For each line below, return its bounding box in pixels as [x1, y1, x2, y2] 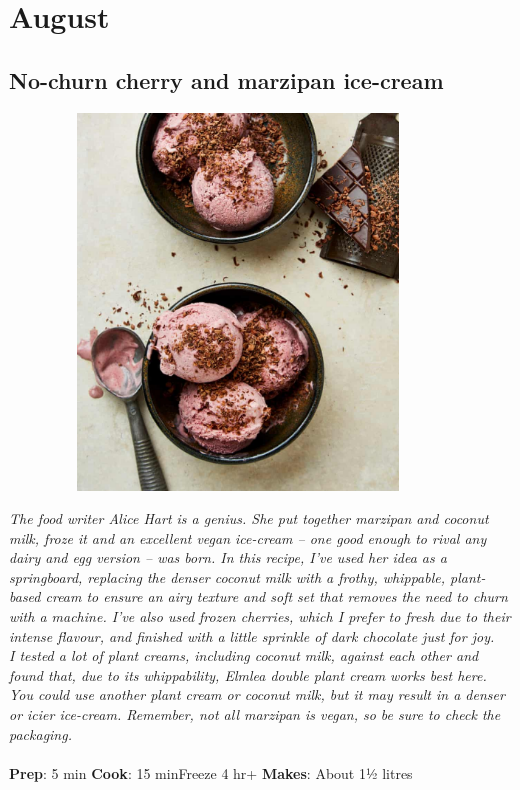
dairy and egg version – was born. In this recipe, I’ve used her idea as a [9, 547, 447, 568]
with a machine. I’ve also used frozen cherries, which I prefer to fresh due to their [9, 606, 511, 627]
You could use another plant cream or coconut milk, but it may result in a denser [9, 684, 505, 705]
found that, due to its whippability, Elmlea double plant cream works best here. [9, 664, 487, 685]
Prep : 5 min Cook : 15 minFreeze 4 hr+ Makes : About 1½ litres [9, 762, 413, 783]
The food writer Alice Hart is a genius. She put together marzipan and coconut [9, 508, 489, 529]
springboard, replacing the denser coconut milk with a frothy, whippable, [9, 566, 446, 587]
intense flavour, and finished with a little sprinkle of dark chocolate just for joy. [9, 625, 495, 646]
